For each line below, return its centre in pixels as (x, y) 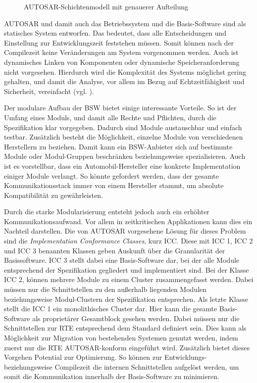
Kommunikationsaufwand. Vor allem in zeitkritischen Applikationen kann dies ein (128, 221)
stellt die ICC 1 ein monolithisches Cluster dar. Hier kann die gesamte (111, 309)
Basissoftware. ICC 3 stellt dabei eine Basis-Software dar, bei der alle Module (122, 260)
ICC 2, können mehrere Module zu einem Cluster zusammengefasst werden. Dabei (129, 279)
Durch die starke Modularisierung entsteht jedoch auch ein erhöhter (107, 212)
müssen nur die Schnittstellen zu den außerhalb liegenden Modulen (105, 289)
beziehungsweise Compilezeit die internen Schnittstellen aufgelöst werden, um (122, 366)
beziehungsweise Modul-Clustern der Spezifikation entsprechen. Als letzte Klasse (126, 299)
